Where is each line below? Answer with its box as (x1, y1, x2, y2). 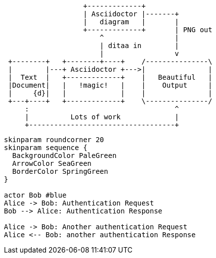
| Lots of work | (25, 113, 179, 121)
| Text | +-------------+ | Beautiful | (8, 73, 213, 81)
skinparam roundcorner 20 (4, 136, 104, 144)
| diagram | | (83, 18, 179, 26)
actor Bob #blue (4, 191, 67, 199)
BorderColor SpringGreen (12, 167, 108, 175)
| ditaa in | (99, 42, 179, 50)
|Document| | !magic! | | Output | (8, 81, 213, 89)
